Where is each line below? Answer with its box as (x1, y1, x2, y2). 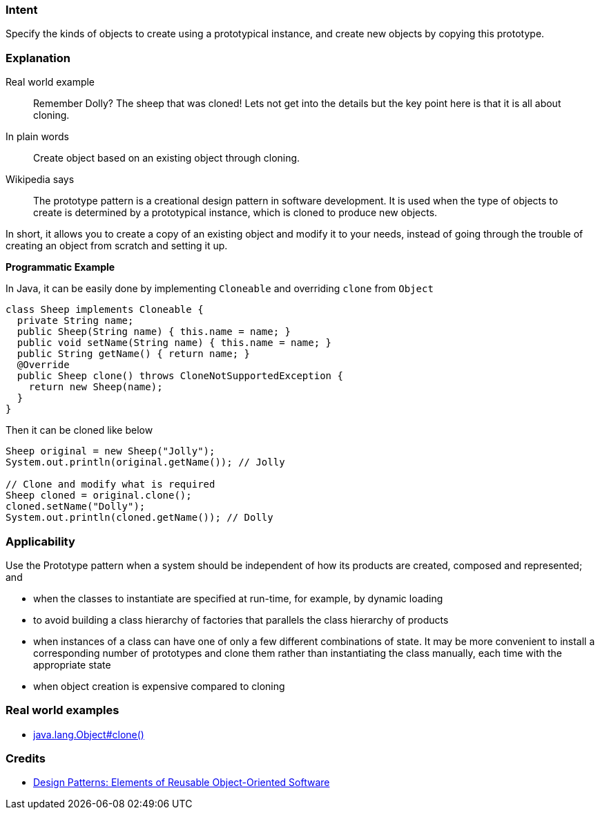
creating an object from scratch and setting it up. (6, 240, 228, 252)
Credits (6, 751, 46, 765)
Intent (6, 3, 38, 17)
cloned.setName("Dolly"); (6, 501, 146, 512)
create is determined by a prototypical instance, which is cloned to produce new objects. (33, 207, 438, 219)
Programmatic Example (6, 261, 115, 274)
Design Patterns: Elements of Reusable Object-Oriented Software (33, 776, 330, 789)
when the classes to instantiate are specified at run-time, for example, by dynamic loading (33, 592, 443, 604)
